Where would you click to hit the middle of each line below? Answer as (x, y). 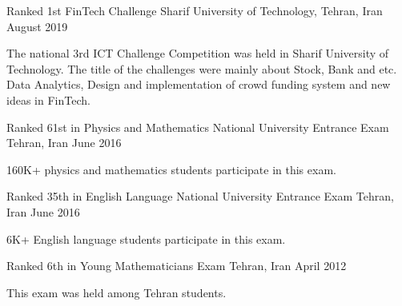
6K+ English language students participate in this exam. (146, 238)
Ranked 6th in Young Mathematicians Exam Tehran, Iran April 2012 (177, 266)
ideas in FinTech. (48, 99)
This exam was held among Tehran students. (117, 292)
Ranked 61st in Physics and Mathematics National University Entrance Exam (198, 127)
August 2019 (37, 26)
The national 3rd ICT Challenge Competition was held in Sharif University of (198, 53)
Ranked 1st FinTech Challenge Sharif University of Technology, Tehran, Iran (195, 10)
